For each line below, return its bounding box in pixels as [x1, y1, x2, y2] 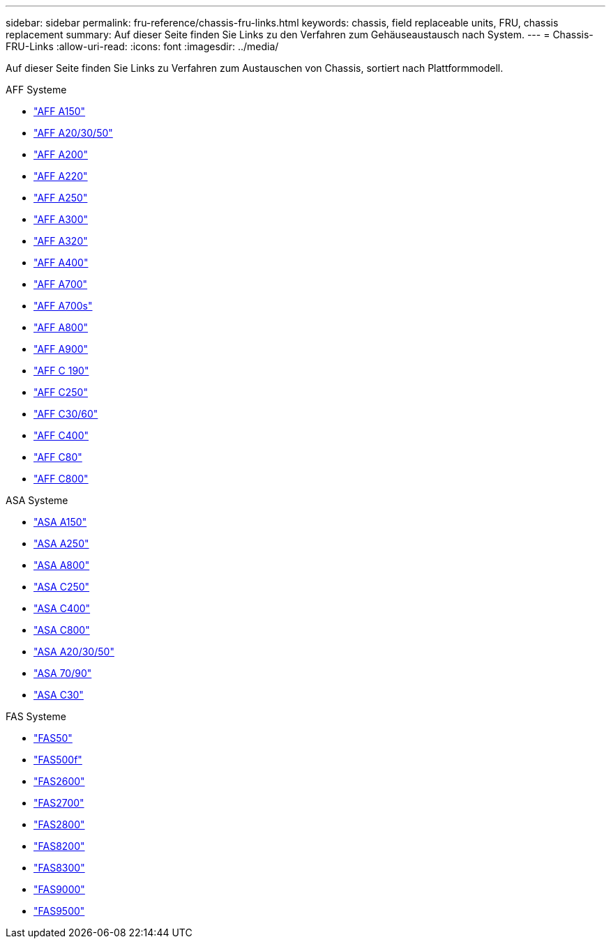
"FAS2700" [33, 797, 84, 809]
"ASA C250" [33, 581, 90, 593]
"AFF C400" [33, 429, 89, 441]
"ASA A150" [33, 516, 87, 528]
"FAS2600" [33, 775, 85, 787]
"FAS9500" [33, 905, 85, 917]
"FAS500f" [33, 754, 82, 766]
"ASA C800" [33, 624, 90, 636]
